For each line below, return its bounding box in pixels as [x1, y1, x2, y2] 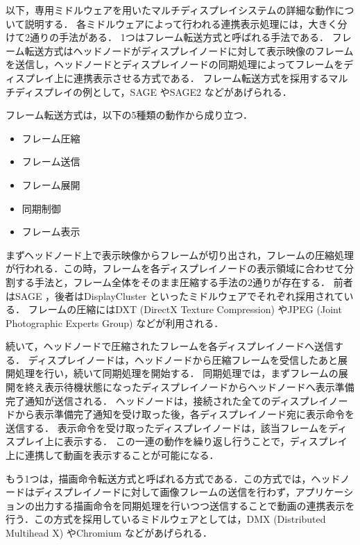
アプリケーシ [295, 485, 354, 499]
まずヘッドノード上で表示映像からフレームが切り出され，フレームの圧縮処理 [6, 247, 354, 262]
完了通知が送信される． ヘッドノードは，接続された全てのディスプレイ [6, 393, 329, 408]
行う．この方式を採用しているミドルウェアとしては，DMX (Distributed [6, 512, 326, 526]
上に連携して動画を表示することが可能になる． [6, 448, 219, 462]
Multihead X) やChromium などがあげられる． [6, 526, 212, 539]
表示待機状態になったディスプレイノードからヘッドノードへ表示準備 [44, 380, 354, 394]
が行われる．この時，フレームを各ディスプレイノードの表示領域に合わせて [6, 261, 344, 276]
